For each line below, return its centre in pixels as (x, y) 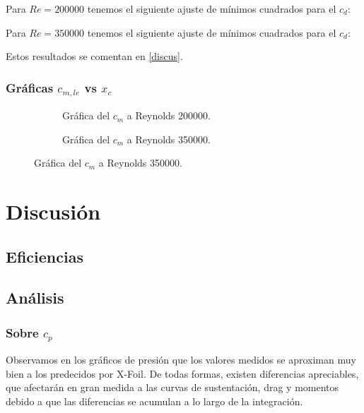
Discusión (53, 211)
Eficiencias (45, 256)
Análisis (35, 298)
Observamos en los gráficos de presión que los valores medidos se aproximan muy (181, 360)
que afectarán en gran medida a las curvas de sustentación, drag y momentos (172, 387)
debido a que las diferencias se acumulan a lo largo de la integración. (154, 401)
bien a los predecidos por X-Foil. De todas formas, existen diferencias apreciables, (182, 373)
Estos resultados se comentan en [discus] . (94, 56)
